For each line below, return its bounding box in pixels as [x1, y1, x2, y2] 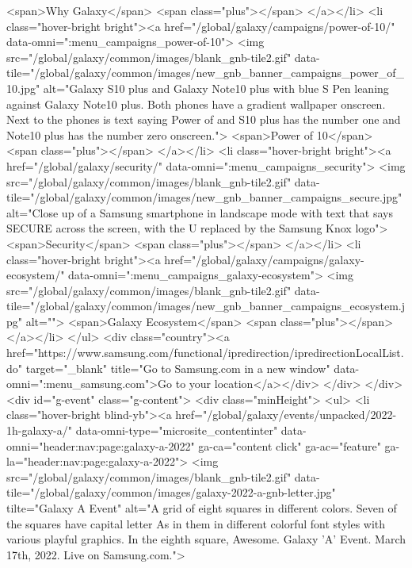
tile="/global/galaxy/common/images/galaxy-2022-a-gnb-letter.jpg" [6, 484, 336, 501]
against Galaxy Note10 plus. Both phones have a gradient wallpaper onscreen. [6, 95, 386, 112]
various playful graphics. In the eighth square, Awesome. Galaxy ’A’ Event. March [6, 531, 406, 547]
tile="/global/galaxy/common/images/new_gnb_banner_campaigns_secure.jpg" [6, 189, 402, 205]
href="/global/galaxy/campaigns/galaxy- [164, 251, 364, 267]
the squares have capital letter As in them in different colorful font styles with [6, 515, 386, 532]
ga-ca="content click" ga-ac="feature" [198, 437, 381, 454]
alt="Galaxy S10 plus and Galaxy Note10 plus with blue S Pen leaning [43, 79, 389, 96]
